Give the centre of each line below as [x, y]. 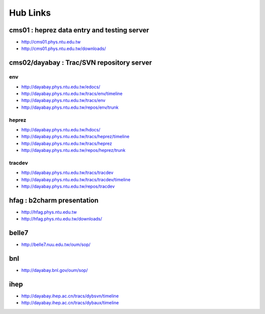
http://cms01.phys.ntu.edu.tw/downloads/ [64, 48]
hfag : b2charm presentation [54, 200]
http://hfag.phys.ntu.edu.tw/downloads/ [62, 219]
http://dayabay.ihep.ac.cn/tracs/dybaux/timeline [70, 303]
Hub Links [30, 13]
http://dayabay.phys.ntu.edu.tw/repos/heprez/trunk [73, 150]
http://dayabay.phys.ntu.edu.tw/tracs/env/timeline [72, 94]
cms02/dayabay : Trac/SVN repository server [80, 63]
